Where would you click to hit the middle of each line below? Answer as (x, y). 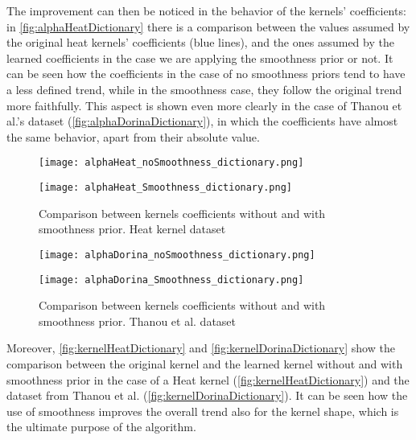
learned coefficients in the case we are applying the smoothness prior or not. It (200, 58)
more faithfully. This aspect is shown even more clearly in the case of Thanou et (204, 105)
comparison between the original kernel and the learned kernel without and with (205, 363)
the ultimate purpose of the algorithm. (101, 427)
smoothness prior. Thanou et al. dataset (137, 321)
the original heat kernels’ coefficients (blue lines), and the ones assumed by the (200, 42)
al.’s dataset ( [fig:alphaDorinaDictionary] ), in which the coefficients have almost (202, 121)
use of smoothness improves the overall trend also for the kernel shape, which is (203, 411)
